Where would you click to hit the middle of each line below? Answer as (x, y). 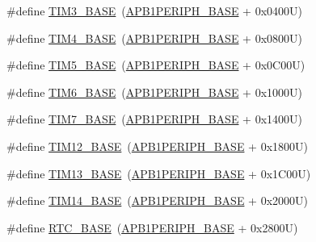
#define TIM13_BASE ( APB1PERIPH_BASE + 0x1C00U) (159, 173)
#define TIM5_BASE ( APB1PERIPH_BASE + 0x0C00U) (156, 65)
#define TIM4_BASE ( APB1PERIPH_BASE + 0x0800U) (154, 38)
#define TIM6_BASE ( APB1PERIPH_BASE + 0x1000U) (154, 92)
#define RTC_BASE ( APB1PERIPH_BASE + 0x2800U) (152, 227)
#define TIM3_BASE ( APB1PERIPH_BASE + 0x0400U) (154, 10)
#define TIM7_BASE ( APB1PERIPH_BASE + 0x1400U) (154, 119)
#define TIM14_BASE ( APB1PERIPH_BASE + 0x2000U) (157, 200)
